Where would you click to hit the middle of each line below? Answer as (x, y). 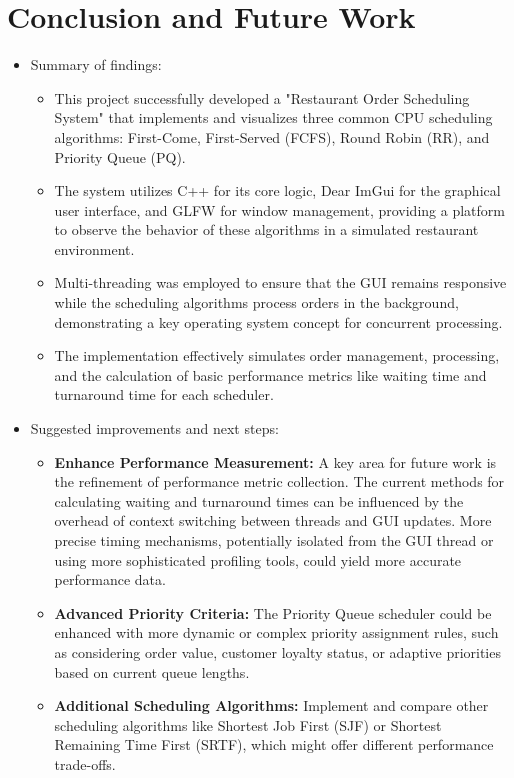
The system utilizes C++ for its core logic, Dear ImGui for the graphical (277, 190)
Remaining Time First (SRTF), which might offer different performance (274, 744)
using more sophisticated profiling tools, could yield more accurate (258, 559)
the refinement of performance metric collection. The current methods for (279, 481)
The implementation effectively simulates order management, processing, (277, 355)
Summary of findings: (96, 64)
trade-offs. (85, 763)
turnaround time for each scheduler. (164, 394)
